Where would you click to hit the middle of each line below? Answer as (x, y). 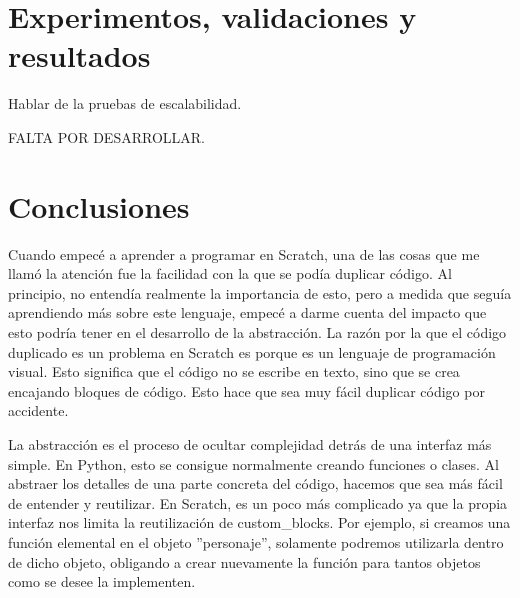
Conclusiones (99, 205)
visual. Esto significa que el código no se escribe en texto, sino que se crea (234, 371)
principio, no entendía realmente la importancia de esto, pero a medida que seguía (260, 292)
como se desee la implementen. (102, 581)
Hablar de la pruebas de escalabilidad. (125, 103)
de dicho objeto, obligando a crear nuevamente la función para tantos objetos (244, 561)
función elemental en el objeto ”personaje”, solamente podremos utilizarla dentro (256, 541)
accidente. (38, 410)
